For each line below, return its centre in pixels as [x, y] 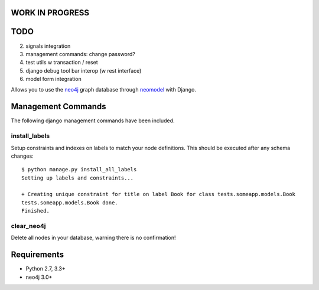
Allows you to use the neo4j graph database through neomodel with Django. [104, 90]
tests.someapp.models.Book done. [70, 203]
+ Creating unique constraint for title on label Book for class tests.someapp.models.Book [158, 194]
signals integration [48, 46]
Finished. [35, 211]
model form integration [54, 79]
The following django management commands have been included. [93, 120]
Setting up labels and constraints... [78, 178]
